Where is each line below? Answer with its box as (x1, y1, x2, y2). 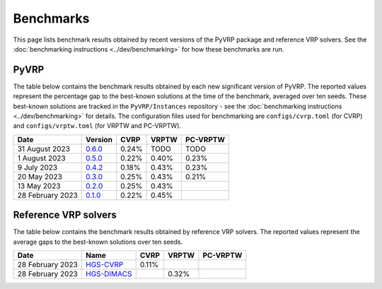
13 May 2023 (17, 181, 61, 191)
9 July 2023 (17, 163, 58, 172)
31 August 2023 (17, 143, 71, 153)
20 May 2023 (17, 172, 63, 182)
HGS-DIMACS (86, 269, 132, 279)
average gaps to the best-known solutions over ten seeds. (13, 237, 183, 246)
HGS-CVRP (86, 260, 124, 270)
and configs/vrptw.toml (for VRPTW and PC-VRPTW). (13, 122, 182, 130)
